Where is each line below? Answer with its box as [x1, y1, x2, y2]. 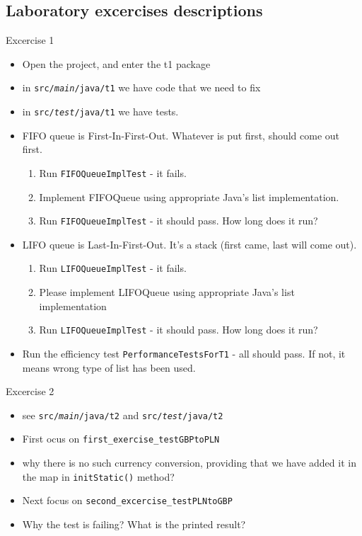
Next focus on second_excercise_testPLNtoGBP [22, 493, 233, 508]
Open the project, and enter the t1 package [22, 56, 211, 71]
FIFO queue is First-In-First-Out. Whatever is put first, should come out [22, 127, 340, 142]
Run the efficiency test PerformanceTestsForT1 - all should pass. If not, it [22, 346, 346, 360]
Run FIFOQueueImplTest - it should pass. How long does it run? [39, 213, 318, 228]
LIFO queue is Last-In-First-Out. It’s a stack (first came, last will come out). [22, 236, 357, 251]
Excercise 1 [6, 33, 54, 47]
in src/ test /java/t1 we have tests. [22, 104, 179, 119]
